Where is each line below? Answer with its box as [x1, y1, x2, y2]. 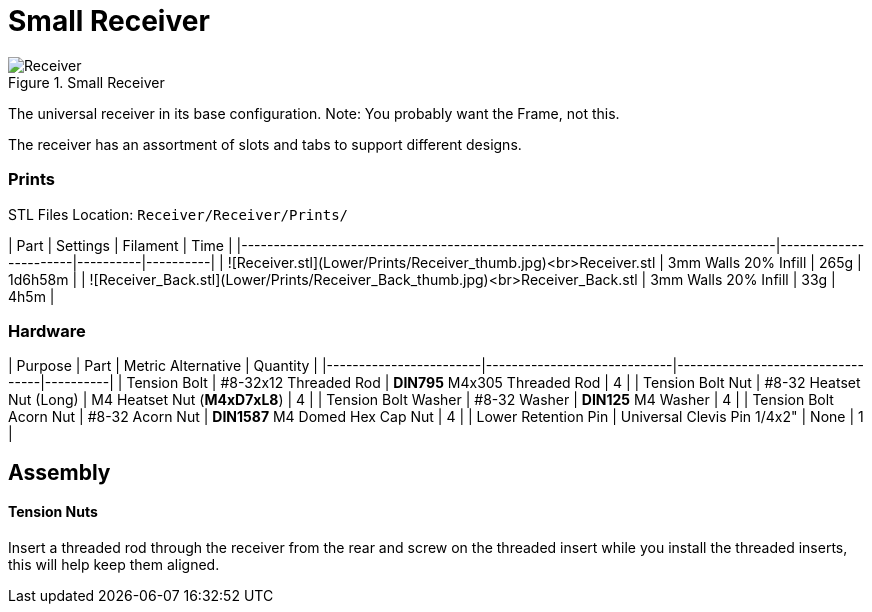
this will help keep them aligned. [8, 555, 220, 573]
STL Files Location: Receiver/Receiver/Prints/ [8, 205, 348, 223]
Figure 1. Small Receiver [8, 73, 165, 91]
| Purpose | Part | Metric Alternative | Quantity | [8, 357, 319, 375]
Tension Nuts [8, 503, 98, 521]
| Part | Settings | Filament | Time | [8, 236, 233, 254]
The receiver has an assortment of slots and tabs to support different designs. [8, 135, 522, 153]
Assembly [8, 459, 111, 485]
